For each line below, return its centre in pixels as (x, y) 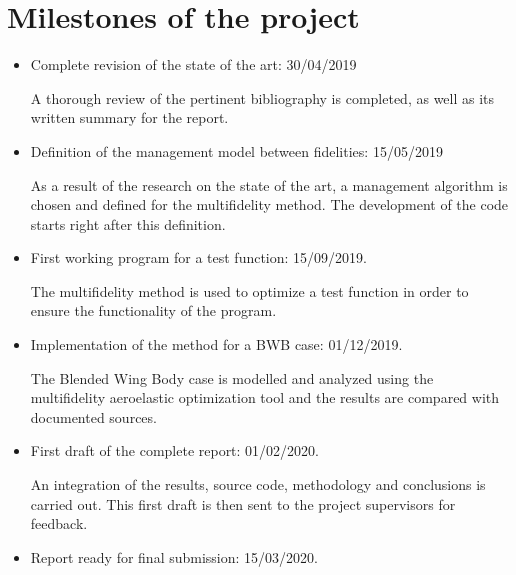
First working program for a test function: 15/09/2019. (198, 257)
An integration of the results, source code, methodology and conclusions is (258, 484)
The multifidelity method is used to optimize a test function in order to (249, 290)
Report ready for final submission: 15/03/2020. (174, 556)
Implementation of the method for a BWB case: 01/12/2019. (216, 344)
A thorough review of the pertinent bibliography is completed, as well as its (262, 97)
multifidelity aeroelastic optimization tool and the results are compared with (265, 397)
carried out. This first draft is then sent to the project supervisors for (243, 503)
